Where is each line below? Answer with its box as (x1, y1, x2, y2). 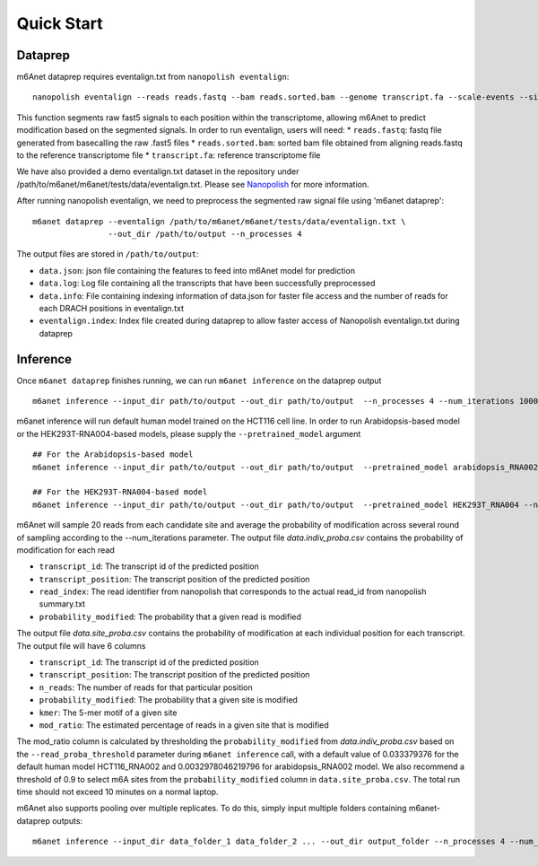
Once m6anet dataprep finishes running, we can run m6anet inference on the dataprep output (16, 375, 382, 386)
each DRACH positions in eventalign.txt (39, 302, 184, 313)
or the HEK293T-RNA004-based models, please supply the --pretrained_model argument (16, 428, 361, 439)
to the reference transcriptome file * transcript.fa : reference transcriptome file (16, 150, 321, 161)
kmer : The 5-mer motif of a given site (39, 707, 178, 718)
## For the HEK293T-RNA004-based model (32, 487, 208, 497)
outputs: (52, 815, 83, 826)
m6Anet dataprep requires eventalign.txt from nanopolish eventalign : (16, 72, 290, 83)
